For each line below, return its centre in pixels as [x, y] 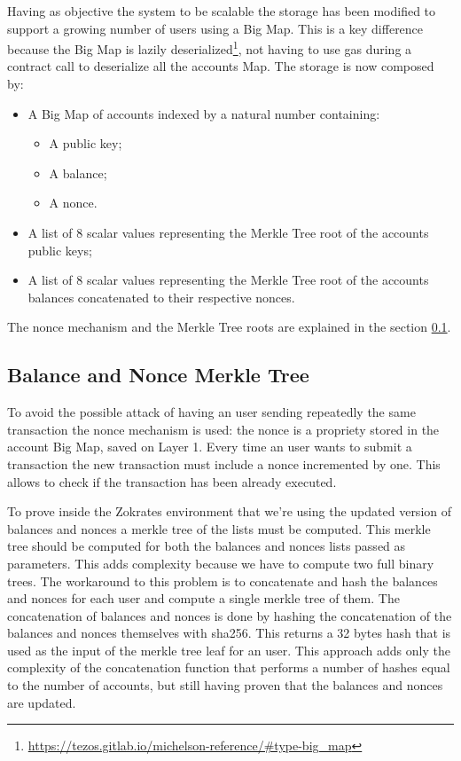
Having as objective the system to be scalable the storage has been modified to [222, 11]
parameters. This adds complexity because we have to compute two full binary [221, 563]
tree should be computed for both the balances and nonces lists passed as [207, 546]
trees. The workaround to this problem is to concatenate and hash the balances [223, 581]
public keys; [60, 250]
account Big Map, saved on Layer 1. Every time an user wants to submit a [210, 447]
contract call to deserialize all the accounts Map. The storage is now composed [221, 66]
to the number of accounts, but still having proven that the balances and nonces [225, 685]
